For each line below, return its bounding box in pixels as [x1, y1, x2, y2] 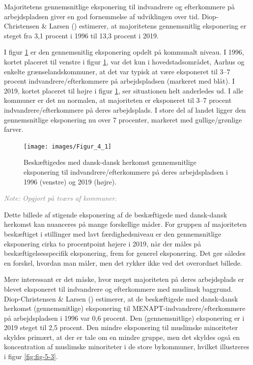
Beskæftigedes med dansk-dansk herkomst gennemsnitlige [24, 157, 197, 167]
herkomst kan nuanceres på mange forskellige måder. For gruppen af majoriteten [4, 219, 247, 229]
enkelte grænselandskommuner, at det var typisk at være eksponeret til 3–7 [4, 66, 230, 76]
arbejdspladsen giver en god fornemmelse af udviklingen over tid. [4, 11, 199, 21]
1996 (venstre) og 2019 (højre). [24, 176, 117, 186]
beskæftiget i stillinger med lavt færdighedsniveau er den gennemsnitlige [4, 228, 222, 239]
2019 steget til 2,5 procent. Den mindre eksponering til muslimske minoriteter [4, 322, 238, 333]
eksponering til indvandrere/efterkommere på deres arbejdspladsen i [24, 166, 228, 177]
